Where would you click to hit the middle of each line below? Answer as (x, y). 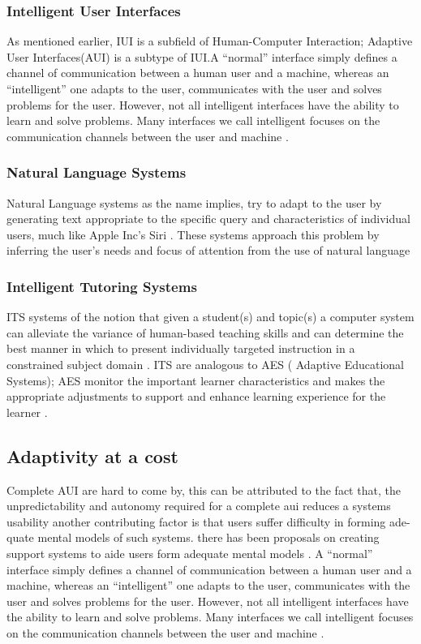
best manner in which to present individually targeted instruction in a (181, 348)
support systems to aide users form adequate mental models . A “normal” (190, 553)
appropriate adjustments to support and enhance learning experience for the (196, 396)
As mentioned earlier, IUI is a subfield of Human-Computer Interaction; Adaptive (210, 41)
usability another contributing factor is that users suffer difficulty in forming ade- (208, 521)
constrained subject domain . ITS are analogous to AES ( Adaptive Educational (205, 364)
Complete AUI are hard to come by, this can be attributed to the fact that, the (204, 489)
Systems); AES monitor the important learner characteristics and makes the (196, 380)
